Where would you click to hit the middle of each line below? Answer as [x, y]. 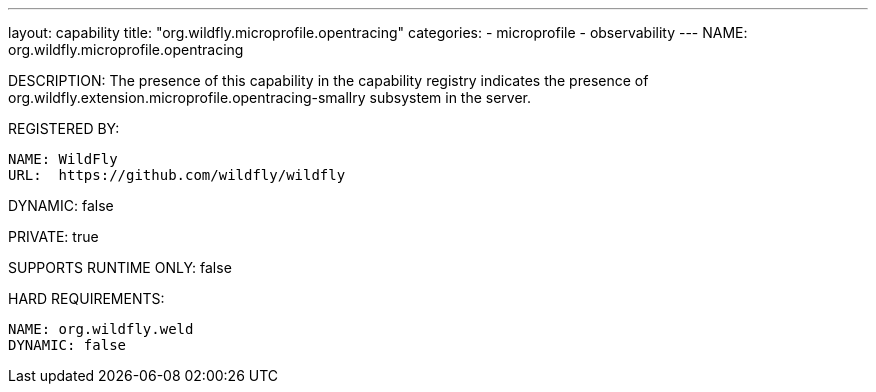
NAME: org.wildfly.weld [101, 329]
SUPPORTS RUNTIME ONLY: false [120, 267]
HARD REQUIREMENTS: [86, 298]
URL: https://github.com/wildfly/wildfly [177, 175]
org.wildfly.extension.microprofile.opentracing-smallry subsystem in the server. [270, 97]
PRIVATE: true [53, 236]
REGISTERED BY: [64, 128]
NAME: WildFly [63, 159]
